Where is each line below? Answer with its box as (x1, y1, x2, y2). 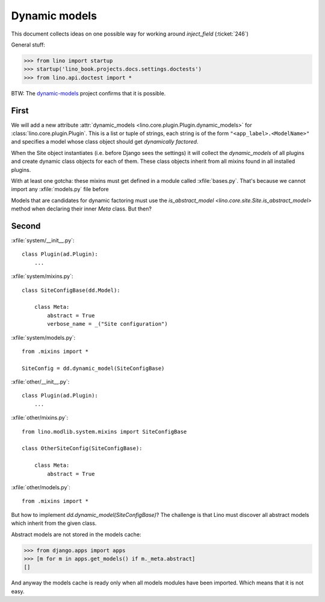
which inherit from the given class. (11, 519, 97, 527)
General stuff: (11, 41, 45, 48)
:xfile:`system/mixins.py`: (11, 273, 73, 280)
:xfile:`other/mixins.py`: (11, 414, 69, 422)
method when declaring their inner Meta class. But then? (11, 205, 152, 212)
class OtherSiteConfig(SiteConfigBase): (22, 445, 143, 452)
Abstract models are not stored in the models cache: (11, 531, 141, 538)
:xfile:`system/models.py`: (11, 334, 76, 341)
